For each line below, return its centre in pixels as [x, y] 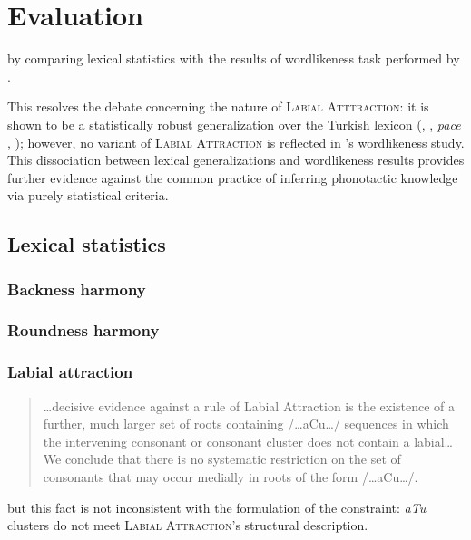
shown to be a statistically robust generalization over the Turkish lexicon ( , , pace [234, 124]
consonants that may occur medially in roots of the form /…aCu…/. [231, 476]
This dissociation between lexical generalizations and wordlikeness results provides [236, 160]
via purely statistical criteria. [88, 195]
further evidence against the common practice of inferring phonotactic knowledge [233, 177]
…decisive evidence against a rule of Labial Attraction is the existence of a [249, 405]
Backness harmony [77, 289]
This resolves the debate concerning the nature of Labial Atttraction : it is [218, 106]
